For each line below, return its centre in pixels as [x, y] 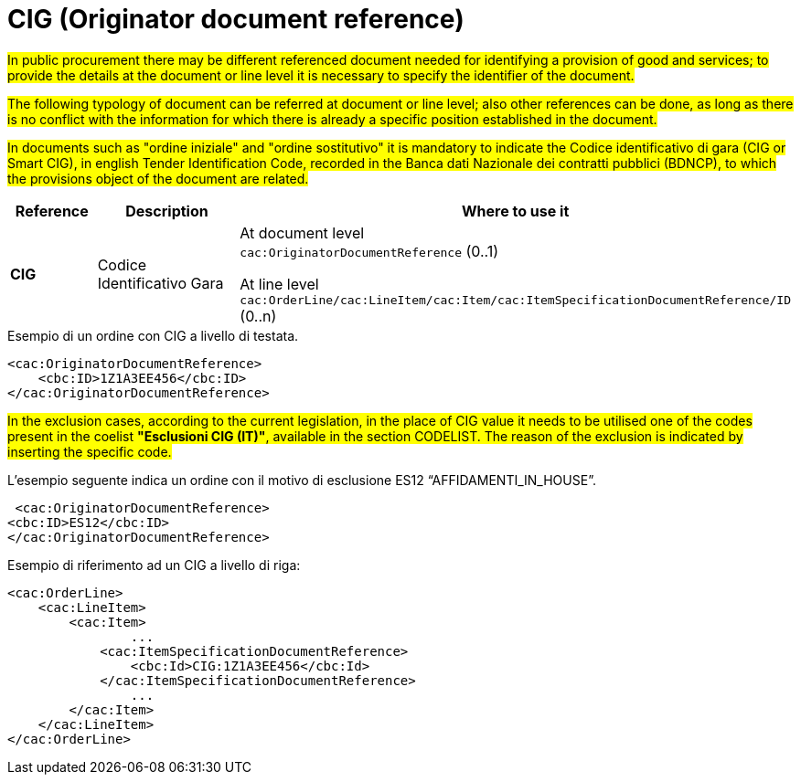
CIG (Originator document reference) [236, 19]
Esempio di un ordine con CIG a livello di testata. [153, 335]
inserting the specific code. [90, 451]
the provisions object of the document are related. [158, 178]
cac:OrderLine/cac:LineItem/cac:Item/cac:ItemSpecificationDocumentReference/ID [515, 300]
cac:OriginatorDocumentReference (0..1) [369, 251]
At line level [279, 284]
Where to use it [516, 211]
